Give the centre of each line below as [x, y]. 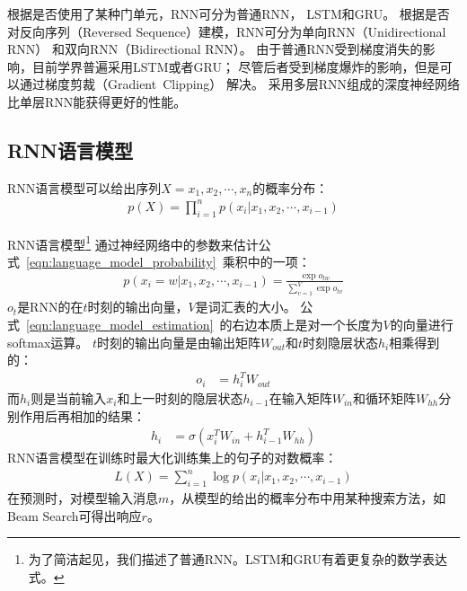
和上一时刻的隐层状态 [180, 397]
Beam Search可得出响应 [75, 515]
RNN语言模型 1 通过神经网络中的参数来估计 [133, 243]
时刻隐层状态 [341, 342]
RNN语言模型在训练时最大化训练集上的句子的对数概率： [172, 458]
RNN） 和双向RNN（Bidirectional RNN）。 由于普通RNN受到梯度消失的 [215, 49]
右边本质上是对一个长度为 [308, 324]
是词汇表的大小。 [246, 307]
